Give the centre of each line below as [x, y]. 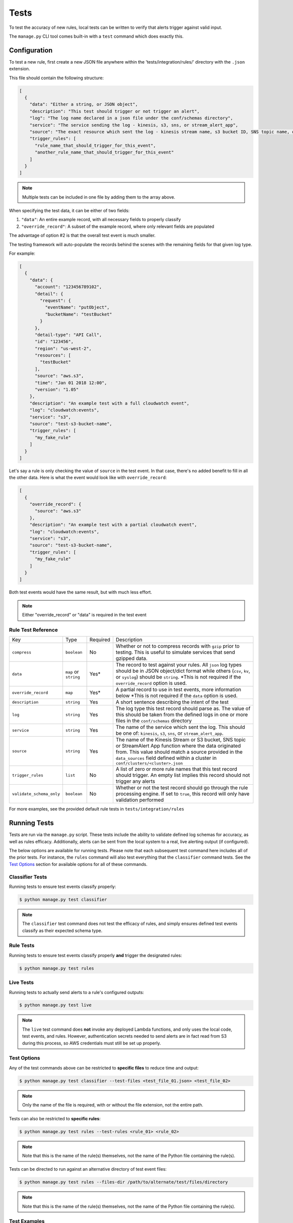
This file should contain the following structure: [56, 78]
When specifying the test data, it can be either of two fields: [69, 211]
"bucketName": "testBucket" [78, 314]
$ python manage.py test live [55, 1005]
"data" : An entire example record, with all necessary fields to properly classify [101, 220]
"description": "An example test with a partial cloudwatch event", [113, 525]
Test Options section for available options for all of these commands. [78, 864]
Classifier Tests [28, 877]
